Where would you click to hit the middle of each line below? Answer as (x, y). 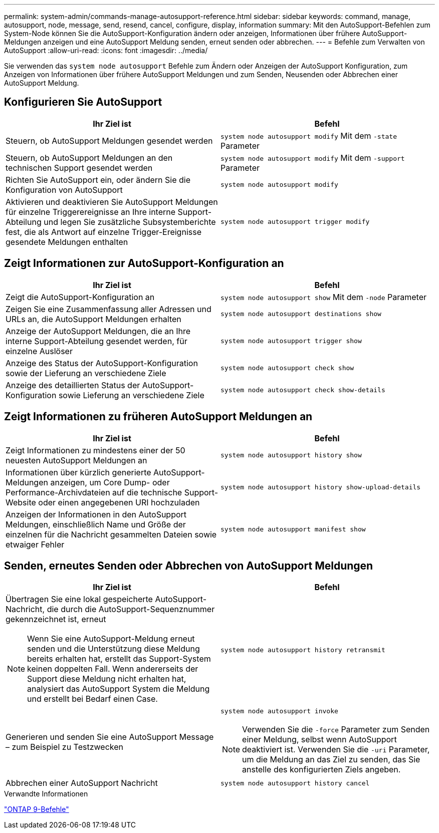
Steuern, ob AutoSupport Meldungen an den (89, 158)
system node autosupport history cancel (295, 783)
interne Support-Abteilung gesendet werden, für (96, 341)
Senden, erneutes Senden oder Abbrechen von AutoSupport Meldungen (189, 566)
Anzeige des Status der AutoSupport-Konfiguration (102, 363)
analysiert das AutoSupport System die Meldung (119, 689)
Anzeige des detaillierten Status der (73, 385)
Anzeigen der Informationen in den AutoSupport (96, 514)
